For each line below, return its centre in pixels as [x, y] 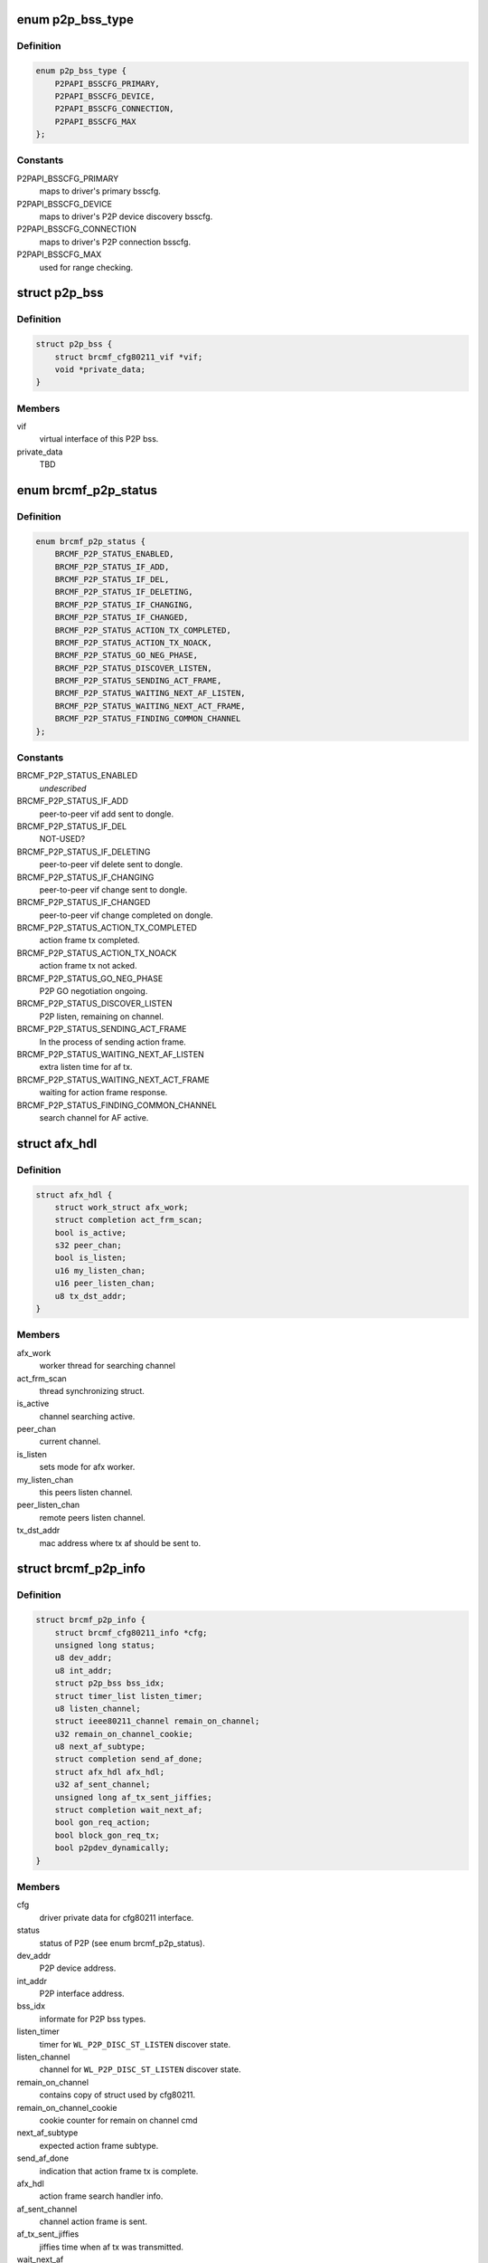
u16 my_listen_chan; [100, 1270]
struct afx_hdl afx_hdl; [110, 1771]
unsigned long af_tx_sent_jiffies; [133, 1797]
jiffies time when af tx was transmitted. [112, 2247]
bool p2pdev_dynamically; [112, 1848]
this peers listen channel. [86, 1493]
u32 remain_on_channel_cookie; [124, 1734]
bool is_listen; [90, 1258]
